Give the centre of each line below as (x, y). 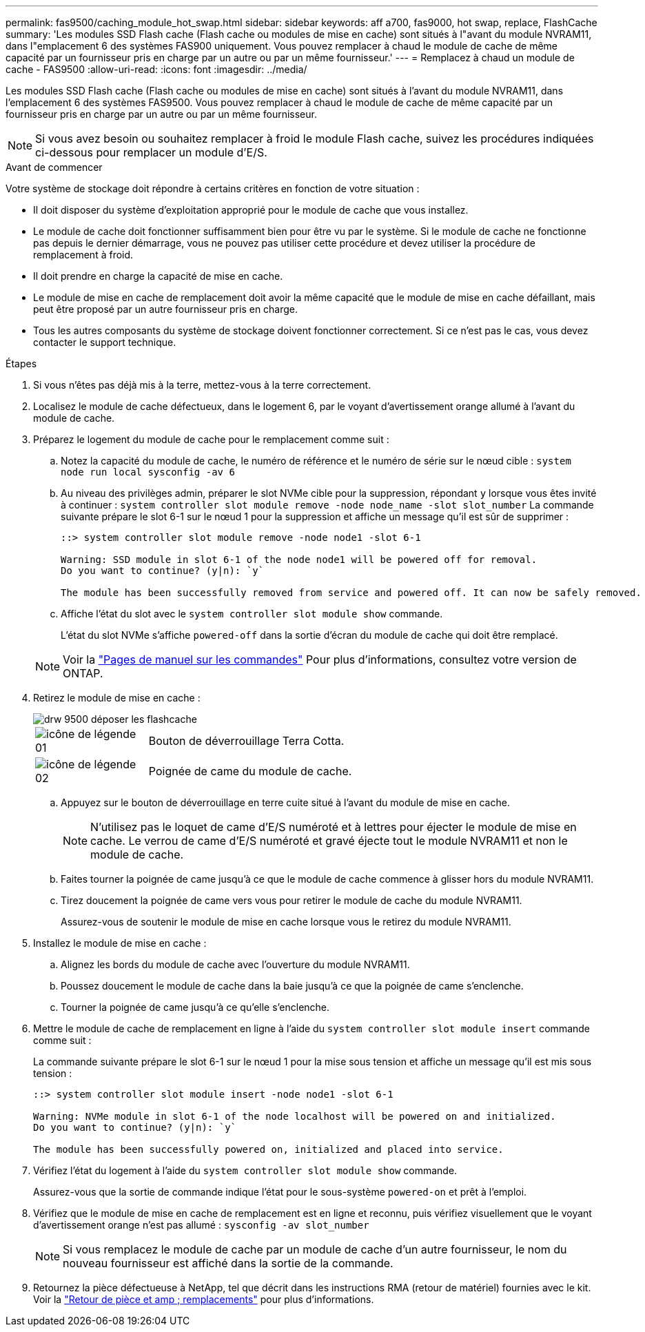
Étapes (21, 363)
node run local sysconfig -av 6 (148, 472)
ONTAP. (83, 673)
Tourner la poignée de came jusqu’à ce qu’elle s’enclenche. (195, 1007)
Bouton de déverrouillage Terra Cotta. (246, 741)
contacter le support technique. (105, 342)
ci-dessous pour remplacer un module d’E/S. (151, 152)
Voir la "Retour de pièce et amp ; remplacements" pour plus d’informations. (204, 1299)
